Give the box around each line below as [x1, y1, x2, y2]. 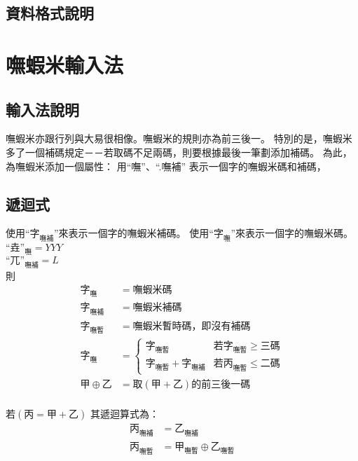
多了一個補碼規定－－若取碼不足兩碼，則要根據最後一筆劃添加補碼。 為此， [6, 144, 352, 159]
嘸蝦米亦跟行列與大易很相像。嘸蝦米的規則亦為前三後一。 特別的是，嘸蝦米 [6, 131, 352, 146]
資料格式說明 [6, 2, 94, 24]
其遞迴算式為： [90, 406, 159, 421]
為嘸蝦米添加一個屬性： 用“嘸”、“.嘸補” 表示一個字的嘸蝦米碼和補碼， [6, 158, 326, 173]
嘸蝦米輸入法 [6, 50, 124, 78]
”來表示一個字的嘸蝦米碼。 [230, 226, 354, 240]
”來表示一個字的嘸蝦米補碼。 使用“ [53, 226, 214, 240]
